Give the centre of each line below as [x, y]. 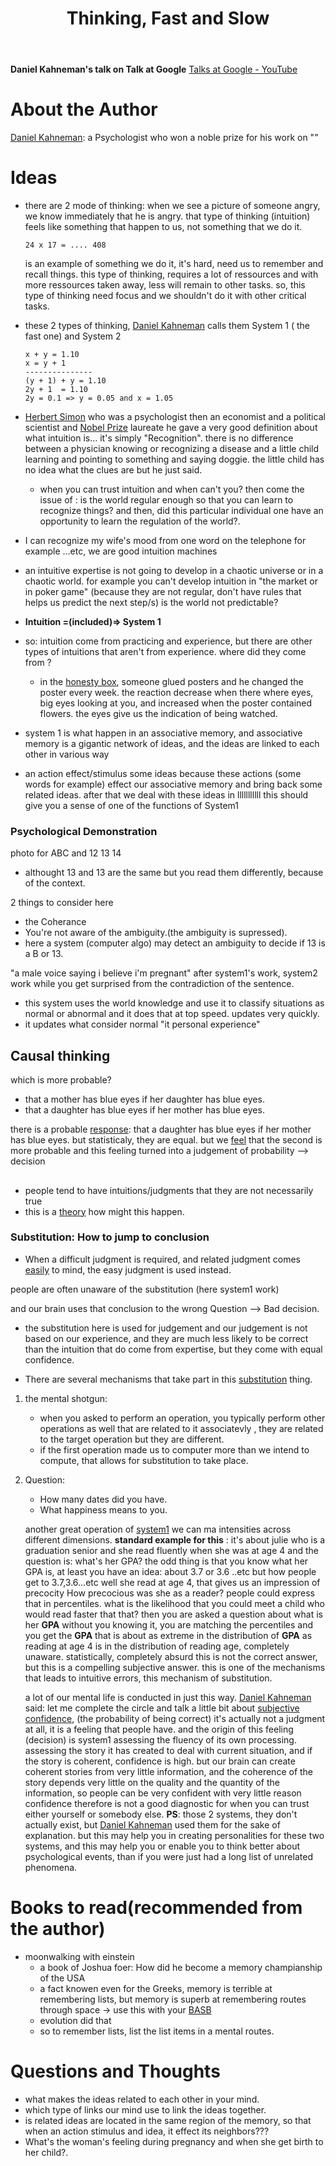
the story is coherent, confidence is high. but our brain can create [160, 1761]
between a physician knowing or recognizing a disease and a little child [172, 449]
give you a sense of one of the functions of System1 [131, 806]
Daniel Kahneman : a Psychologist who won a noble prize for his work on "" [164, 138]
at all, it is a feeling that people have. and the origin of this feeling [159, 1729]
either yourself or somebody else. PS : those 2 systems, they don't [161, 1814]
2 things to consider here [62, 903]
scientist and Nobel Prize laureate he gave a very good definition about [171, 428]
